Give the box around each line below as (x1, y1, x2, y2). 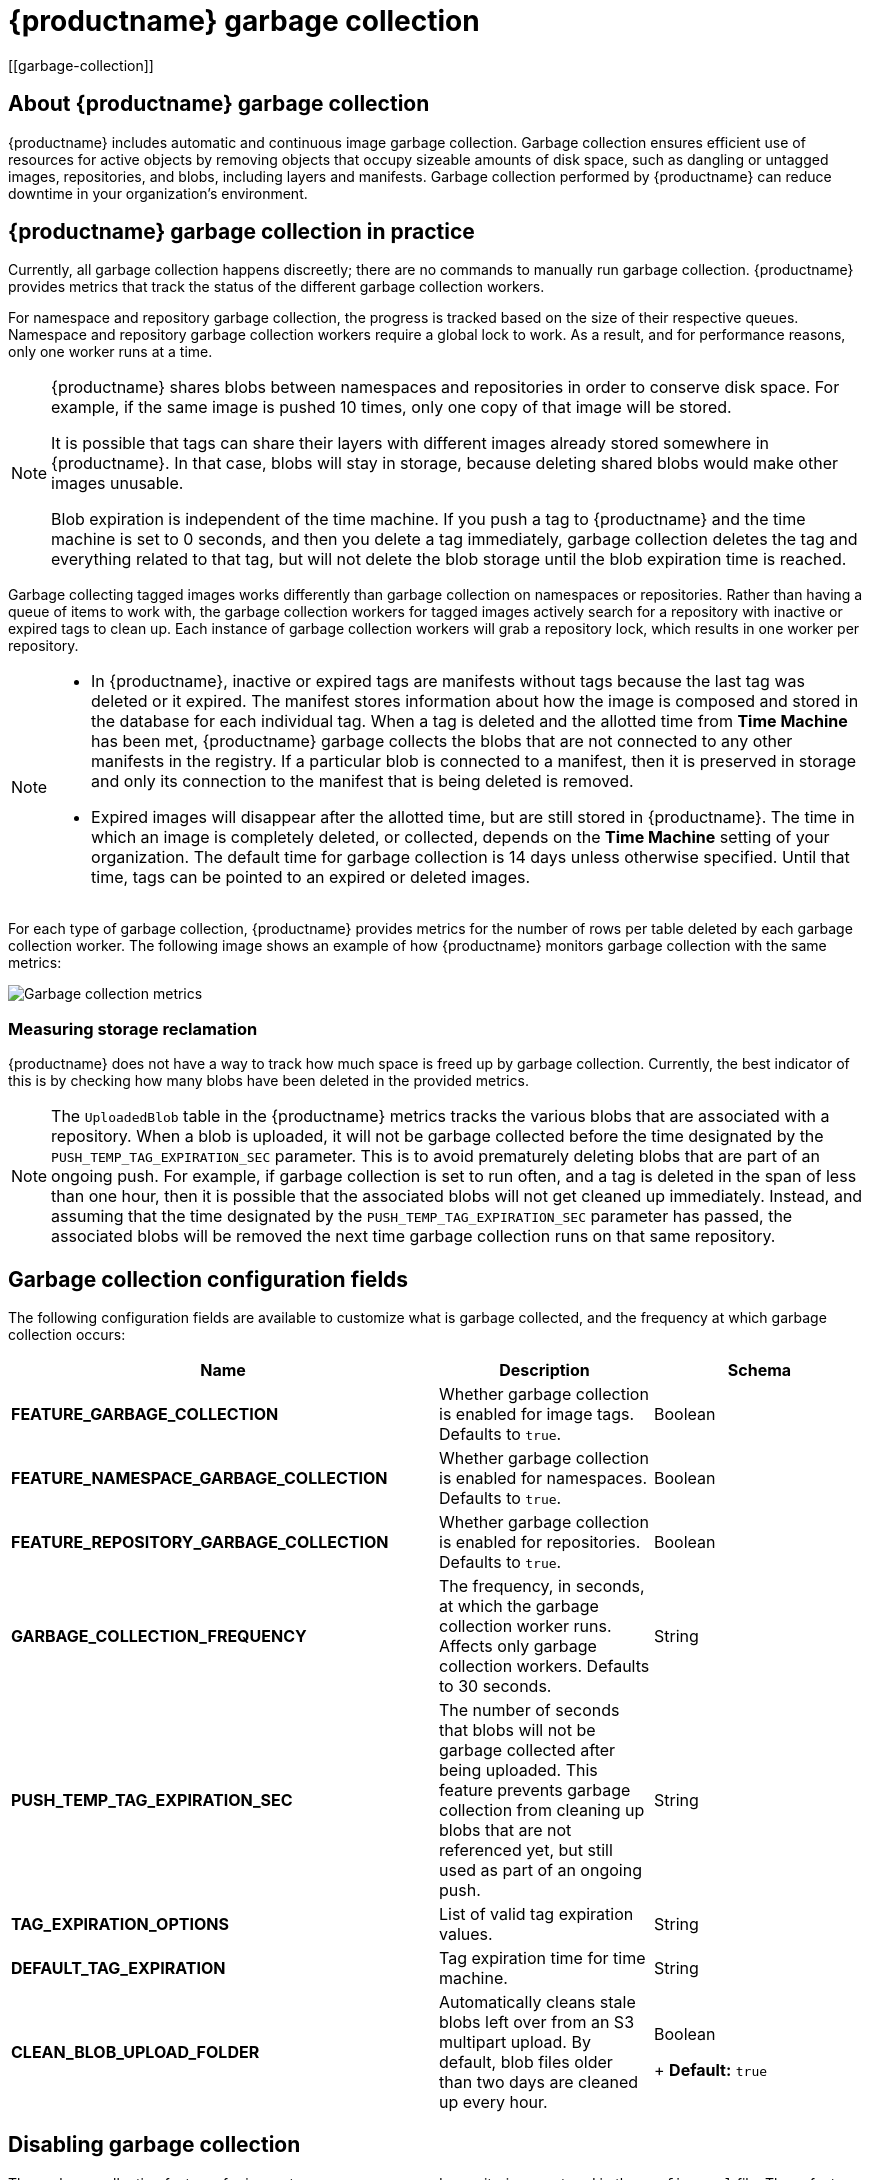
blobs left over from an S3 (439, 2012, 635, 2033)
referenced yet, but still (439, 1840, 613, 1861)
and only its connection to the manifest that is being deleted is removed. (91, 771, 634, 792)
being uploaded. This (439, 1760, 598, 1781)
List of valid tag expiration (439, 1904, 634, 1925)
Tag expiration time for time (439, 1948, 646, 1969)
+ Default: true (654, 2060, 768, 2081)
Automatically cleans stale (439, 1992, 636, 2013)
